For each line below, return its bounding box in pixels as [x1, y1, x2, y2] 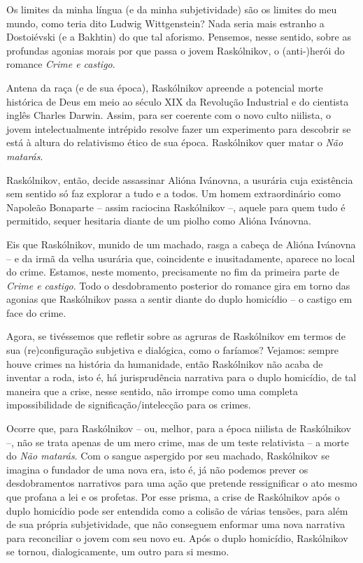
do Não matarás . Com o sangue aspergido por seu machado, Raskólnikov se [6, 448, 329, 463]
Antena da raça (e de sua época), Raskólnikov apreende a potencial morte [6, 80, 323, 94]
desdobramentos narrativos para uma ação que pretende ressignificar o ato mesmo [6, 476, 357, 490]
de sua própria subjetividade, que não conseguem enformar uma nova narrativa [6, 517, 346, 532]
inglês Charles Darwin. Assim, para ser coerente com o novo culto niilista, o [6, 108, 331, 122]
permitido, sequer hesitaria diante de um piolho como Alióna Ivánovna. [6, 213, 311, 228]
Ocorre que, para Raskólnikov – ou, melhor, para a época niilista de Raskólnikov [6, 421, 351, 436]
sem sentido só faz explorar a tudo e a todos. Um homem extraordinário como [6, 186, 341, 201]
